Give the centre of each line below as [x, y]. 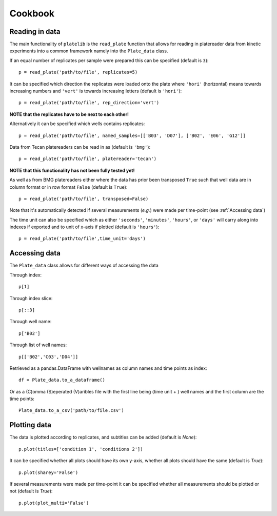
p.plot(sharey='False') [48, 472]
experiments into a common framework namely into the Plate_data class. [89, 51]
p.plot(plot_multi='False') [54, 503]
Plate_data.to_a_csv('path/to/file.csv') [71, 411]
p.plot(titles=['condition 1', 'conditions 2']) [81, 449]
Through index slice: [31, 298]
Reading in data [35, 32]
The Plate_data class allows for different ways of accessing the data [84, 265]
